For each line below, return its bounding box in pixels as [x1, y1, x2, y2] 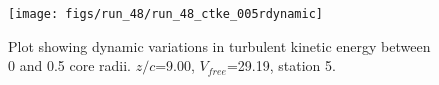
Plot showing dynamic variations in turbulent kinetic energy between [8, 35, 431, 56]
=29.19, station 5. [226, 55, 336, 76]
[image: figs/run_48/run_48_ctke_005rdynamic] [8, 7, 323, 21]
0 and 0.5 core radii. [8, 55, 131, 76]
